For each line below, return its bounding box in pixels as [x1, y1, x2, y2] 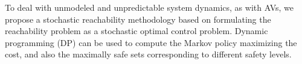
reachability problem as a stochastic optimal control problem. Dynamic [5, 25, 268, 37]
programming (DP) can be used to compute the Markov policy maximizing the [5, 36, 297, 48]
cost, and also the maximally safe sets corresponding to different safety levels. [5, 48, 292, 60]
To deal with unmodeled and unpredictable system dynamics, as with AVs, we [5, 1, 294, 13]
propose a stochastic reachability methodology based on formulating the [5, 13, 271, 25]
